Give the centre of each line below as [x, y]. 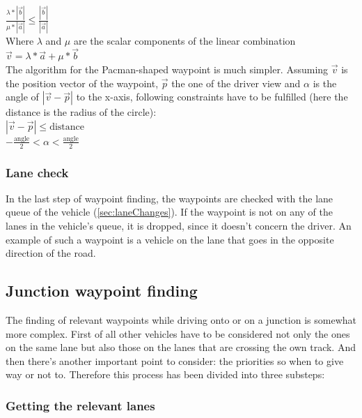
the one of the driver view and [236, 83]
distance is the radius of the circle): [81, 112]
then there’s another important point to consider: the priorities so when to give [175, 360]
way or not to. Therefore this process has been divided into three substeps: [165, 374]
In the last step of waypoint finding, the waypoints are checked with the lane [170, 198]
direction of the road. [51, 253]
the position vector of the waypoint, [82, 83]
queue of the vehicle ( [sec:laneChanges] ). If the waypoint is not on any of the [170, 212]
